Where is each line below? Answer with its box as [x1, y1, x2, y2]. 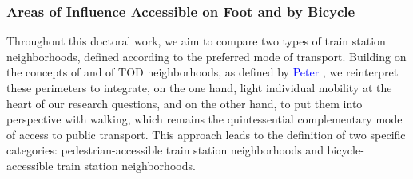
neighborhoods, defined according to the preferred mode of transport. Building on [6, 48, 407, 64]
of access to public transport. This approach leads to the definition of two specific [6, 126, 406, 142]
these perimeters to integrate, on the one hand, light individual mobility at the [6, 80, 392, 95]
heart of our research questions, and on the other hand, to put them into [6, 95, 363, 111]
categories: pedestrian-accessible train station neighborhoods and [6, 142, 324, 158]
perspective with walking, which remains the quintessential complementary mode [6, 111, 403, 127]
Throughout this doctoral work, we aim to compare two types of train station [6, 33, 386, 49]
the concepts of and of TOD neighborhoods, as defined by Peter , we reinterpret [6, 64, 399, 80]
